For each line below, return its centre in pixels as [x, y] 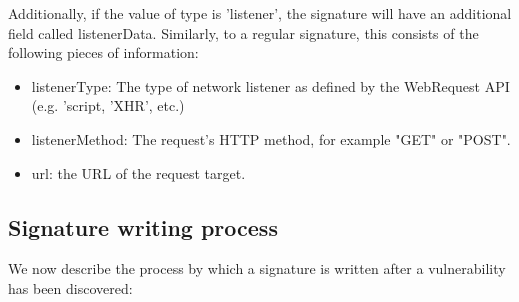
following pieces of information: [103, 52]
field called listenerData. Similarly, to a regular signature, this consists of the [243, 32]
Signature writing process [143, 226]
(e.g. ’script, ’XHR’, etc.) [108, 105]
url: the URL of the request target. [138, 172]
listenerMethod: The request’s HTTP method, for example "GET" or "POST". [271, 138]
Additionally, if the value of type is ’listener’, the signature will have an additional [260, 13]
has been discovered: [70, 287]
